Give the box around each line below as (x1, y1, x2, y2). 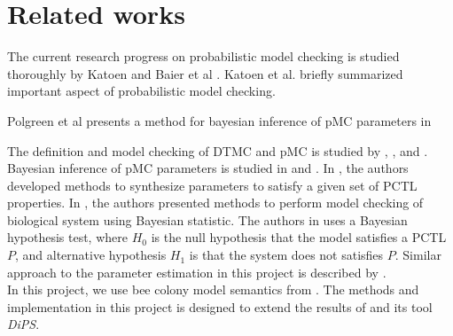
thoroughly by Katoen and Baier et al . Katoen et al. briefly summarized (7, 64, 403, 82)
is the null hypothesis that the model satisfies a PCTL (151, 228, 447, 246)
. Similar (394, 246, 441, 264)
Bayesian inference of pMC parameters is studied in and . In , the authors (7, 159, 409, 177)
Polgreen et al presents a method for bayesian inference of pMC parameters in (7, 111, 432, 129)
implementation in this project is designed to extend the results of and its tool (7, 297, 433, 316)
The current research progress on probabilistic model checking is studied (7, 47, 400, 66)
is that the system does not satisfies (189, 246, 384, 264)
